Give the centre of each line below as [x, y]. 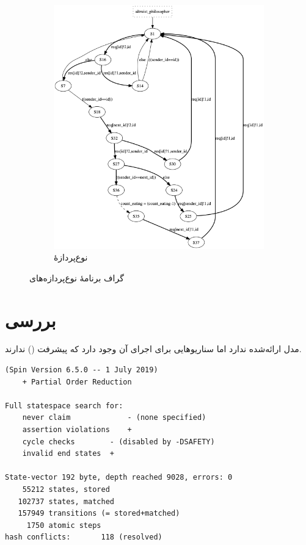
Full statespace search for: [64, 406]
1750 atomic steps [64, 525]
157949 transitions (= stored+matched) [99, 514]
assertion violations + [77, 430]
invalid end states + [68, 454]
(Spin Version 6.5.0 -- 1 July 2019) [82, 370]
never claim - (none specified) [114, 418]
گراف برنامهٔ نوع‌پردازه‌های [77, 277]
